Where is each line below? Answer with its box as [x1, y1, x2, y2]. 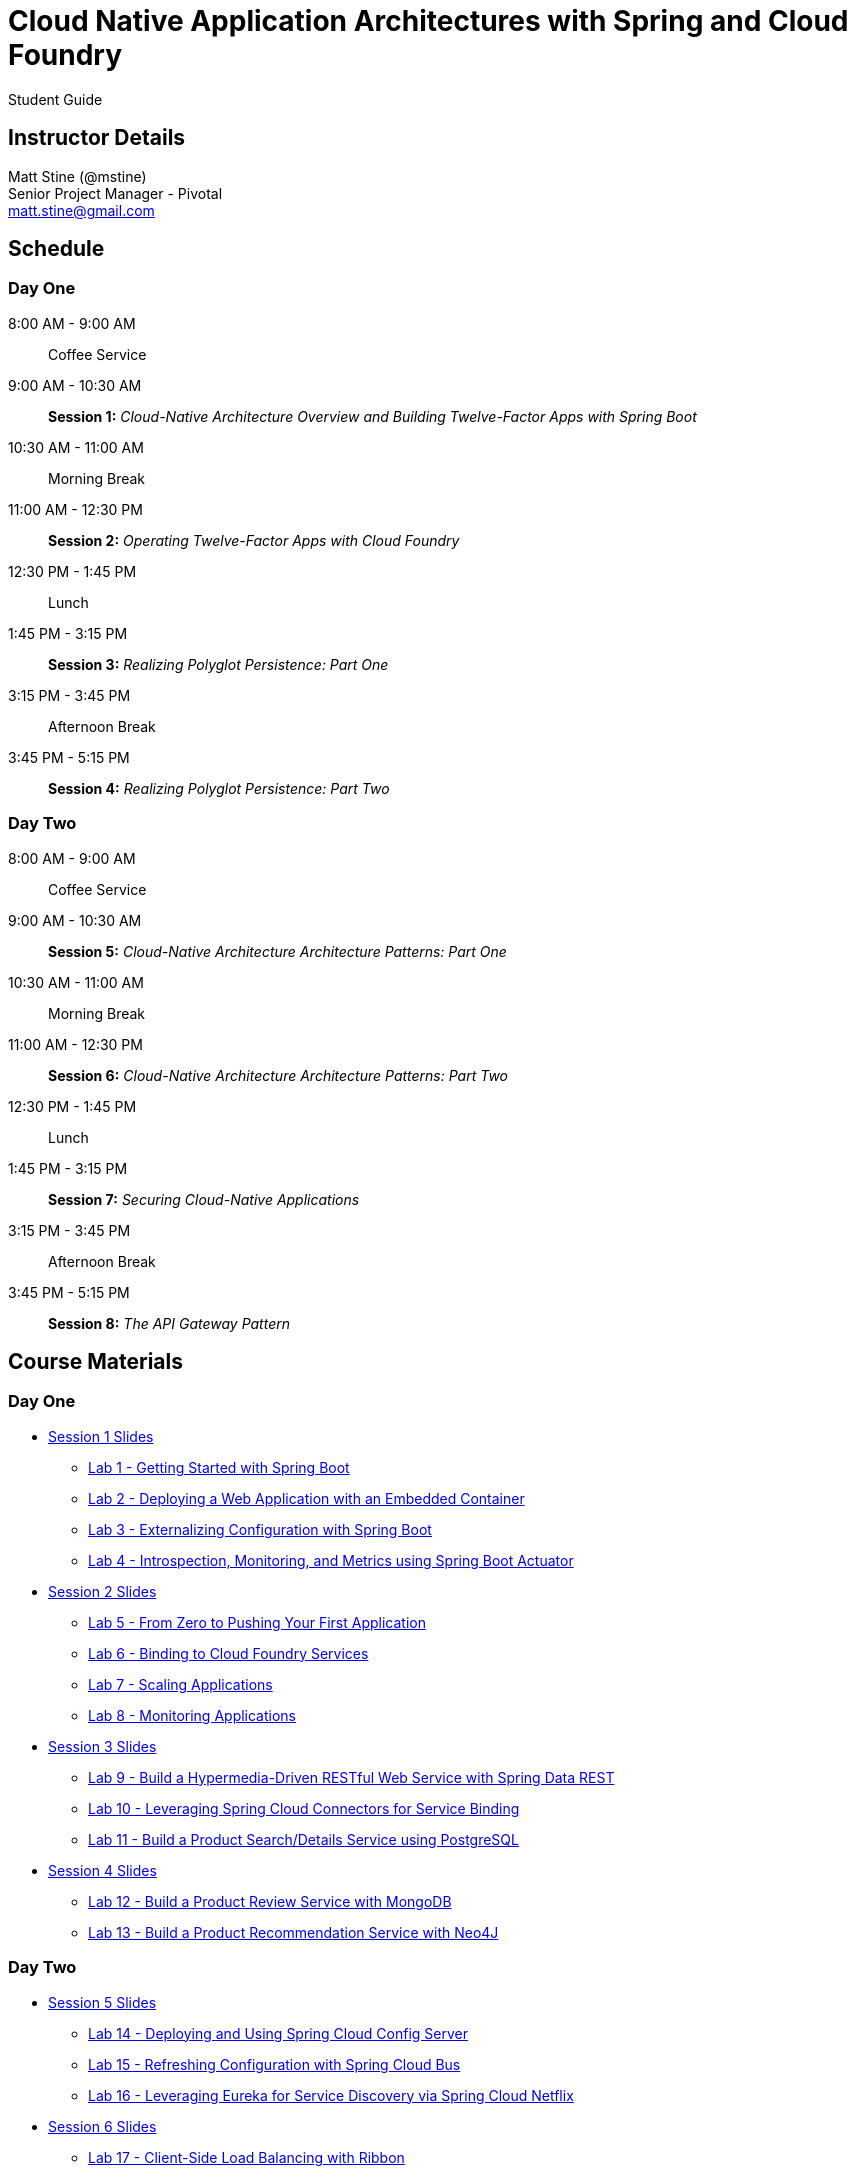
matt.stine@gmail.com [8, 201, 155, 219]
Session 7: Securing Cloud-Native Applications [48, 1190, 360, 1208]
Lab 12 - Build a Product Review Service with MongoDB [88, 1892, 452, 1910]
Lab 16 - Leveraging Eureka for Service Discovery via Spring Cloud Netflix [88, 2086, 574, 2104]
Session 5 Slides [48, 1993, 157, 2011]
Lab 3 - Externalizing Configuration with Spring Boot [88, 1520, 432, 1538]
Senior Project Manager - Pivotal [8, 184, 223, 202]
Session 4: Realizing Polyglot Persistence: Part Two [48, 779, 390, 797]
